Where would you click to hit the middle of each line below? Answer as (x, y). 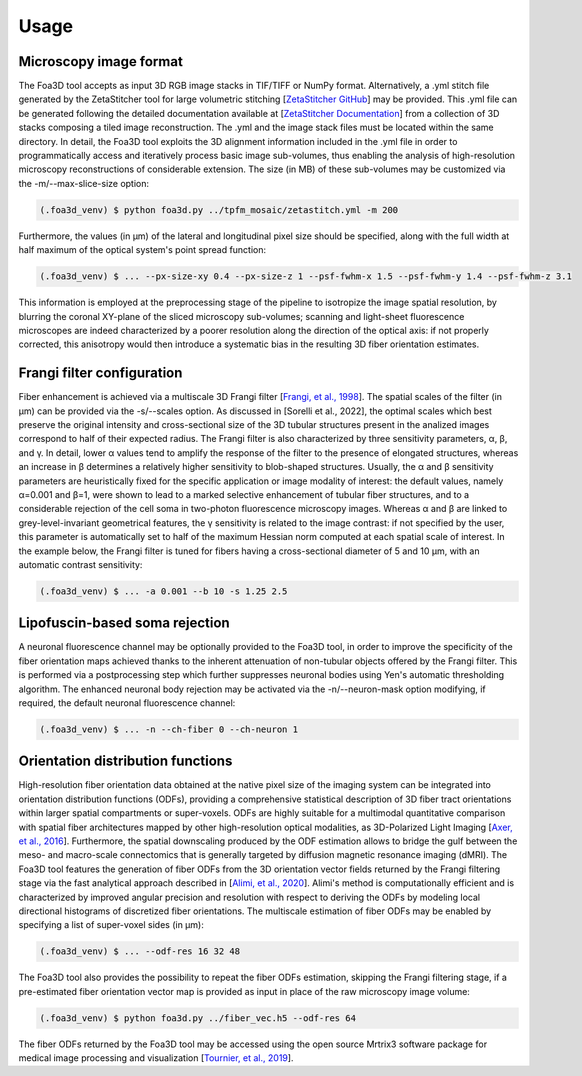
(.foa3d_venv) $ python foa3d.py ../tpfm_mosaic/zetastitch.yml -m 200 (219, 209)
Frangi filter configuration (100, 373)
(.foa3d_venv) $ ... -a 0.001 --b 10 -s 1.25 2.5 (163, 591)
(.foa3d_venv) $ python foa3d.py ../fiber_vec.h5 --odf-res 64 (198, 1018)
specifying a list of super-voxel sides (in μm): (111, 925)
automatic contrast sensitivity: (80, 564)
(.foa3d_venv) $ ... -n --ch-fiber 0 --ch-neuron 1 (169, 729)
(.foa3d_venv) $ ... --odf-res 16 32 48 (139, 951)
